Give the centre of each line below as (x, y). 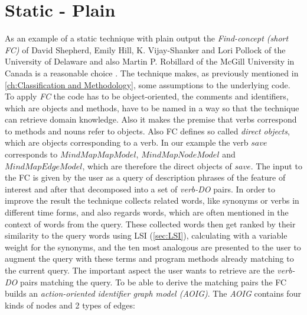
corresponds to (31, 154)
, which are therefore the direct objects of (157, 165)
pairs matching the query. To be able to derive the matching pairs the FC (153, 282)
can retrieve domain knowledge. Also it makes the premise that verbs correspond (151, 119)
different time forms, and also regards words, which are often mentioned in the (147, 212)
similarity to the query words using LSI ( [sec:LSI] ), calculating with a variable (146, 235)
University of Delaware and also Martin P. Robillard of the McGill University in (150, 61)
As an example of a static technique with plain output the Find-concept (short (147, 38)
